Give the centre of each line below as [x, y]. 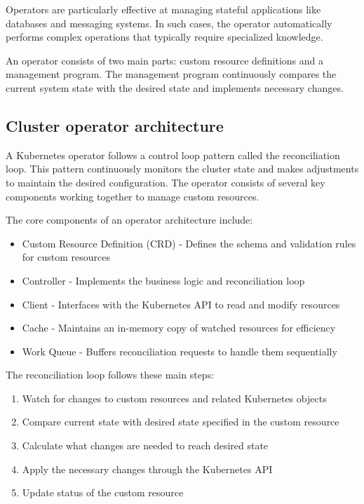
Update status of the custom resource [103, 492]
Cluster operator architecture [115, 125]
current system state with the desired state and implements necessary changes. [175, 87]
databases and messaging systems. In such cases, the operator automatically [169, 23]
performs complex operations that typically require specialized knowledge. [164, 37]
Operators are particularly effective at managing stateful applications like [163, 9]
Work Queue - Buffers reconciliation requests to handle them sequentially [180, 351]
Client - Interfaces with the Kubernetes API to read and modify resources [181, 304]
